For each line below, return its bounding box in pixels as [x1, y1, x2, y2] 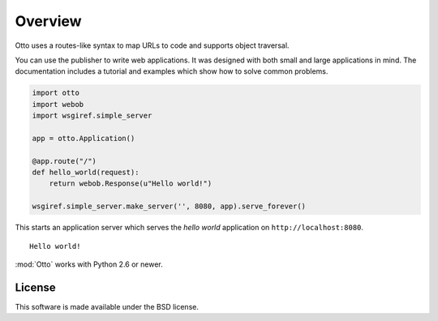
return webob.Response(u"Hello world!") [49, 179, 213, 188]
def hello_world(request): [32, 168, 140, 178]
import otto [32, 88, 80, 97]
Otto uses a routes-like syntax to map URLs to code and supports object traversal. [15, 41, 290, 50]
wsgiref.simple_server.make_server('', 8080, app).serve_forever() [32, 202, 307, 211]
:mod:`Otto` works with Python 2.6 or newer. [15, 259, 164, 269]
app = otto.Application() [32, 134, 135, 143]
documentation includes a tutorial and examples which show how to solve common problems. [15, 66, 328, 76]
